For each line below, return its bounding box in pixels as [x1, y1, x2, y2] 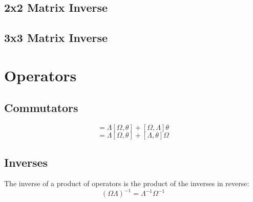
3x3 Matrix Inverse [4, 30, 108, 46]
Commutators [4, 100, 78, 116]
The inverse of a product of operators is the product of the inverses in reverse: [4, 178, 249, 189]
